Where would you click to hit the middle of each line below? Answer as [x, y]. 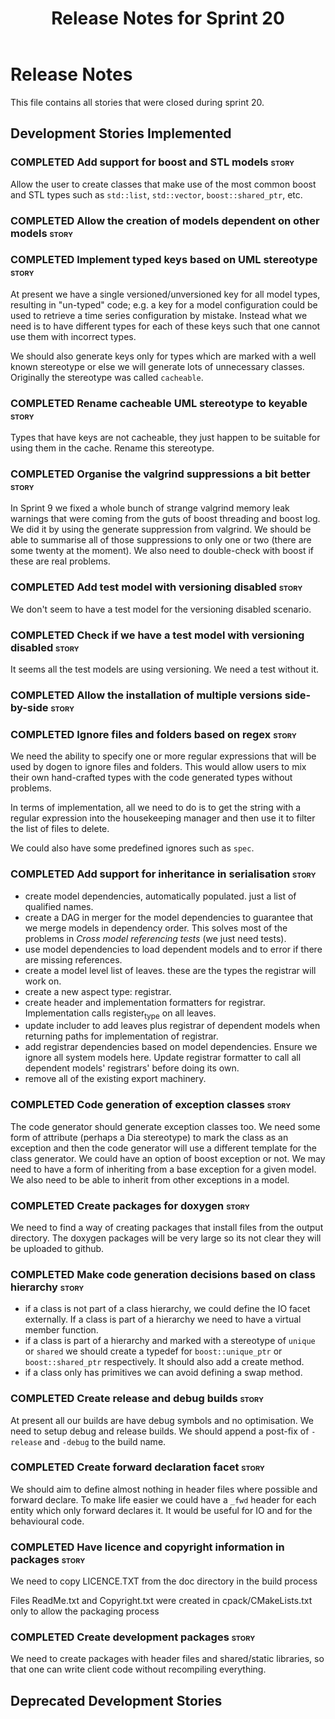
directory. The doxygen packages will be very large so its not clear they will [166, 1238]
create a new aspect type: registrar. [98, 991]
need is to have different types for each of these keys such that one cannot [165, 326]
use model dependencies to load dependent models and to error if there [173, 949]
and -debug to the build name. [105, 1441]
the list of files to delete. [60, 829]
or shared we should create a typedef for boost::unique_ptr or [153, 1351]
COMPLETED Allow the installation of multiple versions [146, 695]
